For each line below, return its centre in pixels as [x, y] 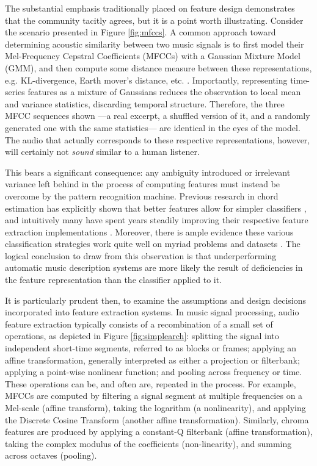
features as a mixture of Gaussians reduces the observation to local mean [164, 92]
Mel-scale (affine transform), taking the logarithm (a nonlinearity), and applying [155, 407]
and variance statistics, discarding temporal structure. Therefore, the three [145, 103]
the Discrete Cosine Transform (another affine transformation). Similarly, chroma [157, 419]
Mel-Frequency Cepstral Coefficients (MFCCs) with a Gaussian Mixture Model [153, 56]
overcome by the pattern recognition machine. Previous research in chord [142, 195]
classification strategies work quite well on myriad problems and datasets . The [153, 244]
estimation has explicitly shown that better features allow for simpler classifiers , [156, 208]
